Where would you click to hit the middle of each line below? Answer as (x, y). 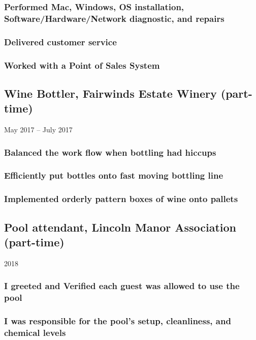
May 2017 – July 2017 (38, 130)
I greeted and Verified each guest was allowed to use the (122, 286)
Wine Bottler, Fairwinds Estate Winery (110, 93)
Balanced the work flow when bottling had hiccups (110, 152)
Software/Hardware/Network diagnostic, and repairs (114, 18)
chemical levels (35, 332)
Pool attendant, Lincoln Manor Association (120, 227)
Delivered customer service (60, 41)
